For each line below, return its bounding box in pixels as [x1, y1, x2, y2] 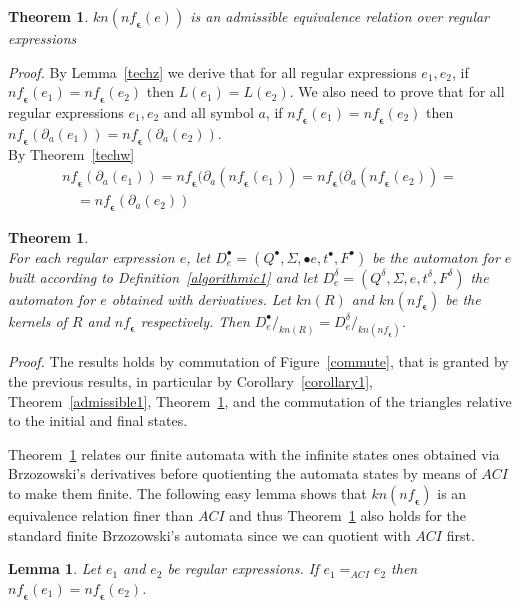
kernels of [8, 310, 67, 331]
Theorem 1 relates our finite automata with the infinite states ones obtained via [8, 443, 500, 464]
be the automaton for [372, 246, 500, 267]
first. [446, 524, 475, 545]
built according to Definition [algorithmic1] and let [8, 266, 318, 287]
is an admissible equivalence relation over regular [190, 6, 490, 26]
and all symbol [163, 101, 254, 122]
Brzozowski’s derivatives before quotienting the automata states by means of [8, 463, 477, 484]
